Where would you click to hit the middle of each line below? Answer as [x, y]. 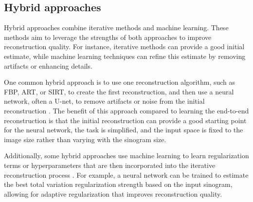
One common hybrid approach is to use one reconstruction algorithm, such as [120, 82]
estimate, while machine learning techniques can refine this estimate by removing [125, 56]
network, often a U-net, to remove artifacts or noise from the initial [104, 101]
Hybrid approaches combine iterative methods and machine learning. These [116, 28]
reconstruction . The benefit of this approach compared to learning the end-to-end [126, 110]
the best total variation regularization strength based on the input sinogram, [118, 184]
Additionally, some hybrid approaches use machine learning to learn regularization [126, 156]
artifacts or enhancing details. [48, 65]
